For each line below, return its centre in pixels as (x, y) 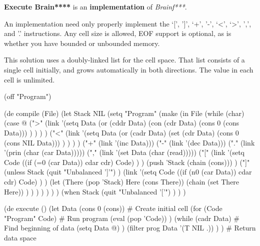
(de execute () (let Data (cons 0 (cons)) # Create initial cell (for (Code (113, 208)
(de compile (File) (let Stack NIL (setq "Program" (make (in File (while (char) (124, 113)
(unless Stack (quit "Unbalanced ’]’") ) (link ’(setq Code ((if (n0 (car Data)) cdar (128, 172)
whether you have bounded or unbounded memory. (82, 43)
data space (20, 237)
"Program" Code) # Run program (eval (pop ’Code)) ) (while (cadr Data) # (122, 218)
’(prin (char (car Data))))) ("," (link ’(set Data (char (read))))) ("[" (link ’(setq (124, 152)
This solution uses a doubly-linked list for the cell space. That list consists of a (124, 60)
